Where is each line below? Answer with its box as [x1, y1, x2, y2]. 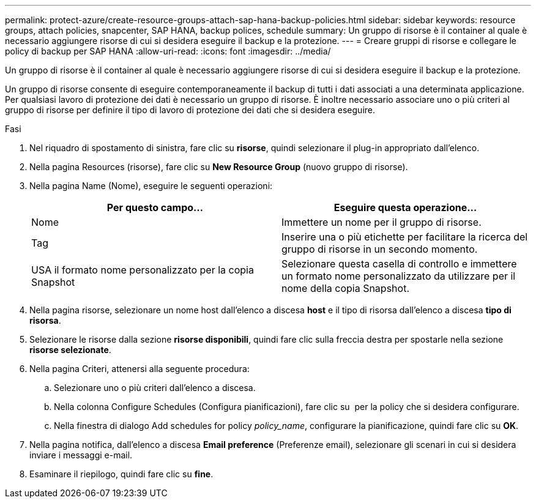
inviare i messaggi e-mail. [29, 450, 133, 460]
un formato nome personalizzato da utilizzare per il [281, 270, 516, 282]
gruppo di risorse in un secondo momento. [281, 243, 478, 255]
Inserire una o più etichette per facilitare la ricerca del [281, 231, 528, 243]
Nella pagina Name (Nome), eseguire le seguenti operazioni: [29, 181, 273, 191]
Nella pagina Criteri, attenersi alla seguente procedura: [29, 363, 250, 374]
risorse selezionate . [29, 345, 111, 355]
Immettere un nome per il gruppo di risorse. [281, 216, 482, 228]
